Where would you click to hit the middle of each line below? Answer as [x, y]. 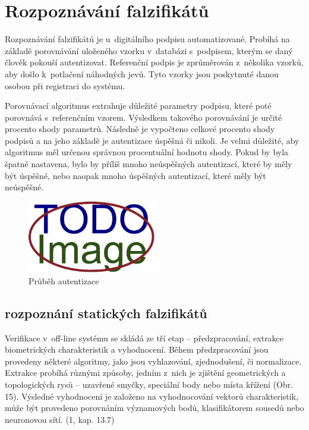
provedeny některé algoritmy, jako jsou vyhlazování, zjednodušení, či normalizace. [153, 361]
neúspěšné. [24, 187]
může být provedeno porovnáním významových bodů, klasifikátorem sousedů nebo [154, 408]
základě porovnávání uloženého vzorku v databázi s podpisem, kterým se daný [149, 50]
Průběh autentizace [64, 280]
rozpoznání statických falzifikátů [106, 313]
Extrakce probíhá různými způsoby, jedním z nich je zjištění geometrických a [145, 373]
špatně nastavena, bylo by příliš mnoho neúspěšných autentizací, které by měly [149, 164]
